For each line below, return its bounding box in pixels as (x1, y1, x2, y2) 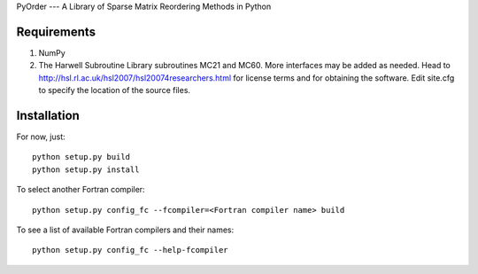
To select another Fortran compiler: (16, 184, 145, 195)
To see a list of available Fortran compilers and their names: (16, 224, 235, 235)
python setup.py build (32, 152, 131, 162)
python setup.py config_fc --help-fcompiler (32, 245, 229, 255)
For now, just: (16, 131, 66, 142)
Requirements (16, 24, 96, 39)
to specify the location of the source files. (38, 85, 190, 96)
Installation (16, 107, 80, 123)
